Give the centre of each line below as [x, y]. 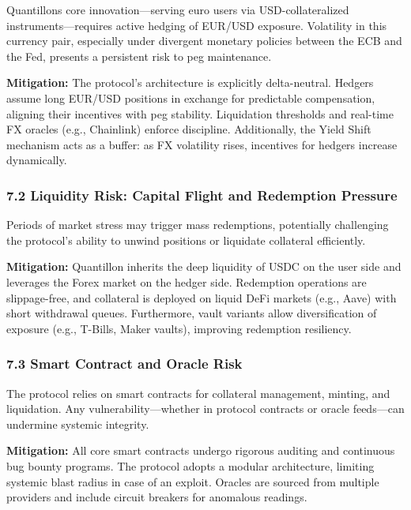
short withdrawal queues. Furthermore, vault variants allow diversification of [192, 313]
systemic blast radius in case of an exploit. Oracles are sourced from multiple [193, 481]
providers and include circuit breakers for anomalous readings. [157, 497]
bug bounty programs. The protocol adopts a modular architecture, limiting [190, 465]
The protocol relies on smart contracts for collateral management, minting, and [198, 393]
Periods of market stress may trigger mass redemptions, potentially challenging [198, 225]
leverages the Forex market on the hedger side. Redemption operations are [187, 281]
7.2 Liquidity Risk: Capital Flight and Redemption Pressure [202, 195]
